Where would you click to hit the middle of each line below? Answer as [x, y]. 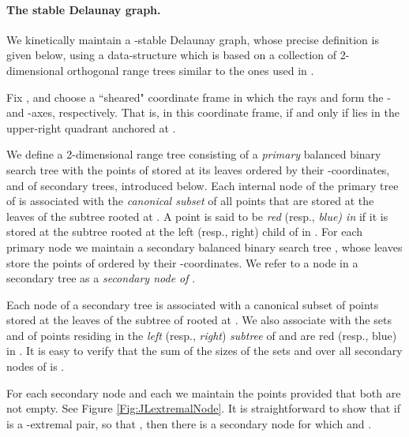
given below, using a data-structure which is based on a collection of [172, 55]
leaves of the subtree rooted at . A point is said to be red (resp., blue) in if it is [197, 216]
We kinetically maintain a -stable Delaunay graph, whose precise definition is [193, 39]
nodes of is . [36, 366]
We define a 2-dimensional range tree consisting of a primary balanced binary [194, 154]
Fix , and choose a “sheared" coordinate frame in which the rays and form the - [199, 97]
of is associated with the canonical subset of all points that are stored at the [190, 201]
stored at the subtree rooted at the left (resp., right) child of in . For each [184, 232]
